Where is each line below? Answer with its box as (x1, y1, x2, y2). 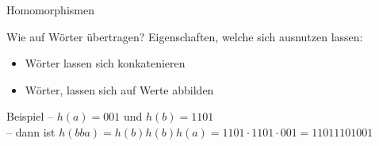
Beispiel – (6, 108, 53, 125)
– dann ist (6, 123, 56, 140)
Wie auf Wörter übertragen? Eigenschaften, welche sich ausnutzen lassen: (6, 28, 363, 44)
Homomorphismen (6, 2, 94, 17)
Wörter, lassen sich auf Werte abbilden (25, 81, 214, 98)
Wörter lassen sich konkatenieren (25, 55, 186, 71)
